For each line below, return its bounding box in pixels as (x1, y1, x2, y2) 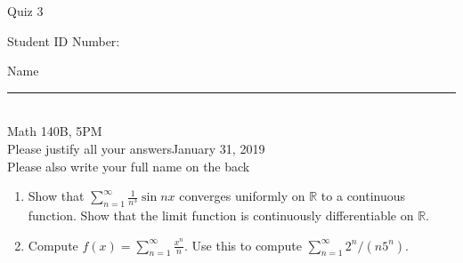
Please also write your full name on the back (7, 156, 250, 175)
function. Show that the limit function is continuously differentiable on (28, 205, 414, 224)
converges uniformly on (179, 187, 305, 205)
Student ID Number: (7, 31, 120, 50)
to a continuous (321, 187, 406, 205)
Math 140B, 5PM (7, 122, 102, 140)
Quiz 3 (7, 2, 44, 20)
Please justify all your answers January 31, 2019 (7, 139, 265, 157)
